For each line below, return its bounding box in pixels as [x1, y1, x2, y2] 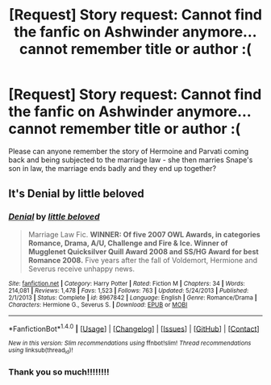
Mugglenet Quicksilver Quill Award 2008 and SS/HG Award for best [27, 246, 260, 256]
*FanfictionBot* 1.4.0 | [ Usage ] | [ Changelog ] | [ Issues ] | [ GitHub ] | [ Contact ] [8, 322, 260, 333]
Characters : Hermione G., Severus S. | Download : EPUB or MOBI [8, 300, 188, 308]
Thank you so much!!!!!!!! [8, 366, 110, 377]
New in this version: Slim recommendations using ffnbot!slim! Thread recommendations [8, 339, 252, 348]
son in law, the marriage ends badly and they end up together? [8, 163, 216, 173]
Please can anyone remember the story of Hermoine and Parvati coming [8, 146, 249, 156]
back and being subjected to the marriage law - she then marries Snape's [8, 155, 253, 165]
